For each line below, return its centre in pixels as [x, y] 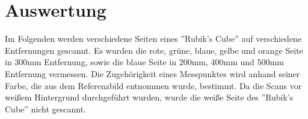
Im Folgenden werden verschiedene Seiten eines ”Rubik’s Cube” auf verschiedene [153, 39]
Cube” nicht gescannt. [46, 109]
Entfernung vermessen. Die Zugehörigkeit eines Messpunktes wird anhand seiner [152, 73]
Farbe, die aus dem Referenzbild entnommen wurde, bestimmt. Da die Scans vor [153, 85]
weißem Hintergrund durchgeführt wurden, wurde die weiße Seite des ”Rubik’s [149, 97]
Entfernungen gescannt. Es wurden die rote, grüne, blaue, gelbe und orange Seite [154, 50]
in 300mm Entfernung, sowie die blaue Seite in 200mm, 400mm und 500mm [144, 62]
